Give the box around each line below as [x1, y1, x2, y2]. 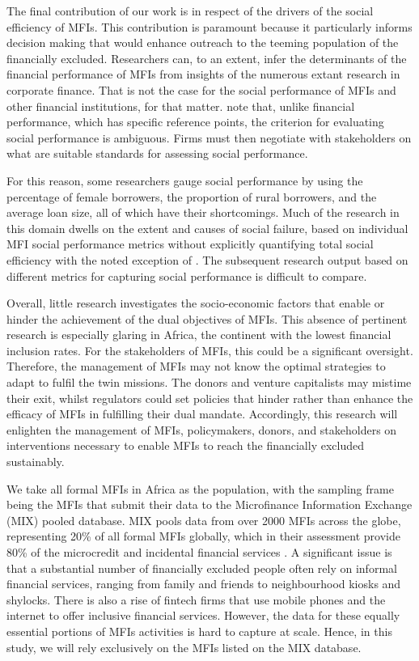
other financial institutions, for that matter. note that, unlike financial [6, 97, 355, 114]
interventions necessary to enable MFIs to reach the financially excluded [6, 437, 364, 454]
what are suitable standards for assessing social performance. [6, 145, 308, 162]
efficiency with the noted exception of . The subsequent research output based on [6, 251, 408, 268]
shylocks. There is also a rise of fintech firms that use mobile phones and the [6, 591, 386, 608]
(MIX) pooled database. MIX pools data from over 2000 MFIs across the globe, [6, 511, 401, 528]
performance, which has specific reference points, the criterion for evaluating [6, 113, 384, 130]
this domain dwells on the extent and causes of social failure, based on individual [6, 219, 408, 236]
